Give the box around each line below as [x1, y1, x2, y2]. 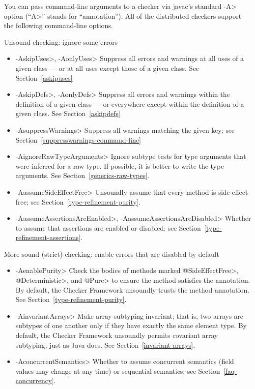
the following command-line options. [4, 20, 113, 30]
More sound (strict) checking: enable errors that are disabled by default [4, 248, 220, 259]
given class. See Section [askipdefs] [15, 108, 120, 119]
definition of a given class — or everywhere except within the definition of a [15, 98, 244, 109]
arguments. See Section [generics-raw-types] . [15, 170, 149, 180]
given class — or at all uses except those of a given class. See [15, 62, 199, 73]
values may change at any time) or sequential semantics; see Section [15, 365, 220, 376]
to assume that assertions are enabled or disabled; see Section [15, 222, 201, 233]
